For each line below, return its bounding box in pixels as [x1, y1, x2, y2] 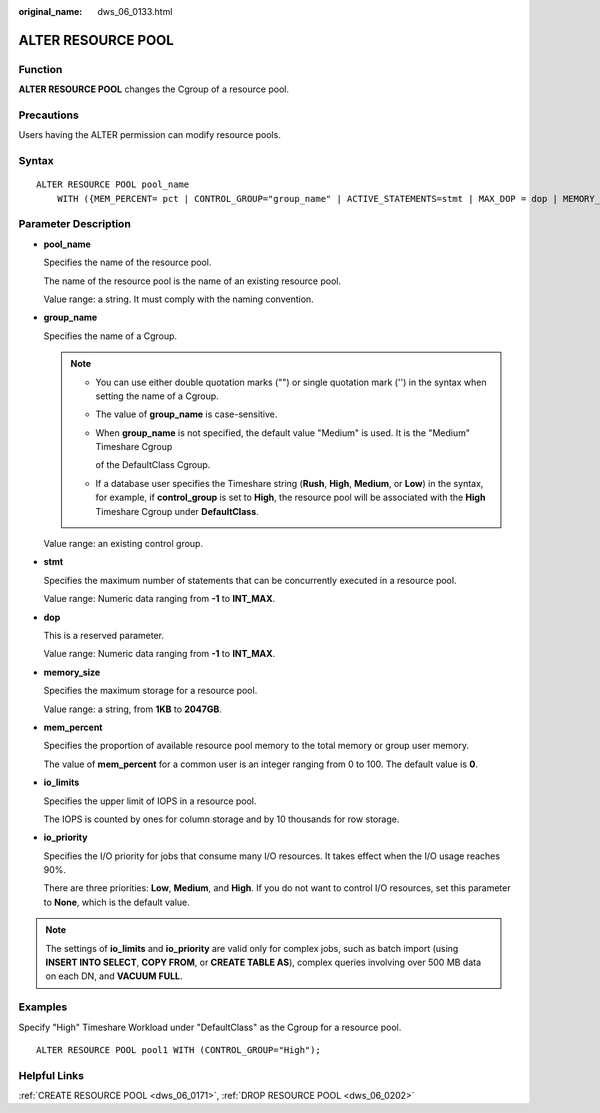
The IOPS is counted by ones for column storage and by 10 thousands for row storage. [43, 813, 400, 825]
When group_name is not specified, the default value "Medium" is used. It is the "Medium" [95, 426, 470, 439]
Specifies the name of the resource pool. [43, 256, 212, 269]
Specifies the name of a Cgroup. [43, 330, 178, 342]
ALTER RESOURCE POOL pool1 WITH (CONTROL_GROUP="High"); [36, 1044, 322, 1055]
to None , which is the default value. [43, 896, 190, 908]
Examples [18, 1000, 68, 1014]
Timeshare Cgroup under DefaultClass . [95, 505, 259, 517]
